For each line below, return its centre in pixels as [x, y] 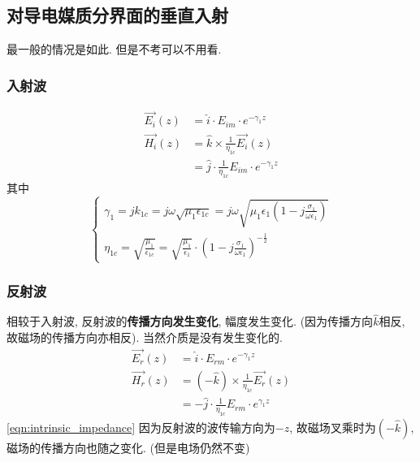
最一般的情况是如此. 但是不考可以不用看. [114, 49]
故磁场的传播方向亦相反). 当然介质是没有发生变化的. [145, 337]
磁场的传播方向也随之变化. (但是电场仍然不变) [128, 448]
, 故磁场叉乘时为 [333, 427]
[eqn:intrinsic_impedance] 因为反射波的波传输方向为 [141, 427]
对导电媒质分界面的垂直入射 [117, 15]
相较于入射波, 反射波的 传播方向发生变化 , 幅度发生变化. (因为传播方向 [190, 321]
